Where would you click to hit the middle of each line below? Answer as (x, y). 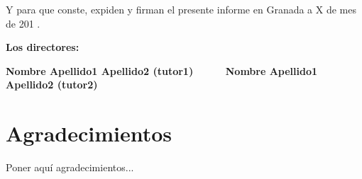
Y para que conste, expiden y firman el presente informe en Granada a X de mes (181, 9)
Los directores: (43, 47)
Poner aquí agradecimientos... (70, 167)
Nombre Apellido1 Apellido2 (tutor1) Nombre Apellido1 (162, 70)
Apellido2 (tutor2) (52, 85)
